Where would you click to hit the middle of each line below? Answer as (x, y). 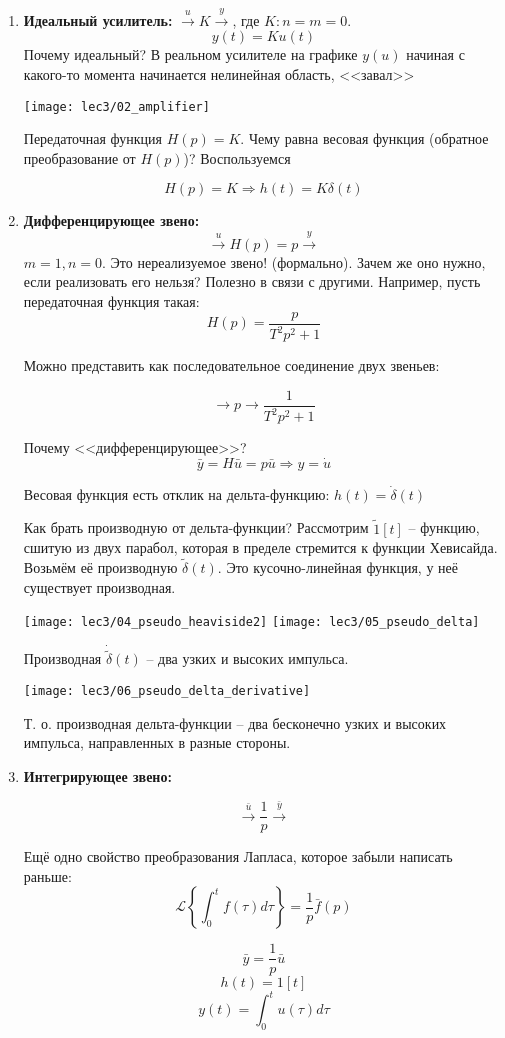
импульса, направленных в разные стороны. (157, 742)
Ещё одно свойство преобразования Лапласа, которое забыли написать (238, 856)
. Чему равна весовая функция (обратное (364, 138)
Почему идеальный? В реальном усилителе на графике (190, 54)
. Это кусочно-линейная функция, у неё (337, 567)
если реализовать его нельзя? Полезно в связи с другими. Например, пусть (252, 281)
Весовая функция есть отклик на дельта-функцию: (176, 493)
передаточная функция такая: (111, 301)
